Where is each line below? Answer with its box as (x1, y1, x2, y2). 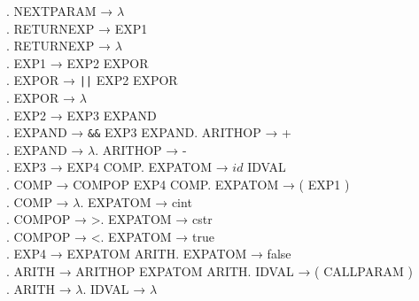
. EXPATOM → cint (80, 192, 192, 211)
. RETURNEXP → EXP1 (6, 19, 148, 37)
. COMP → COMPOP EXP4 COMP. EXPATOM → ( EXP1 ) (6, 175, 350, 194)
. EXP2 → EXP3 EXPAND (6, 105, 157, 124)
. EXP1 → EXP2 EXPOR (6, 53, 149, 72)
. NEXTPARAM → (6, 2, 113, 19)
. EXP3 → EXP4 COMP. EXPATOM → (6, 158, 229, 176)
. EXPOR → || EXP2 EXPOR (6, 71, 178, 89)
